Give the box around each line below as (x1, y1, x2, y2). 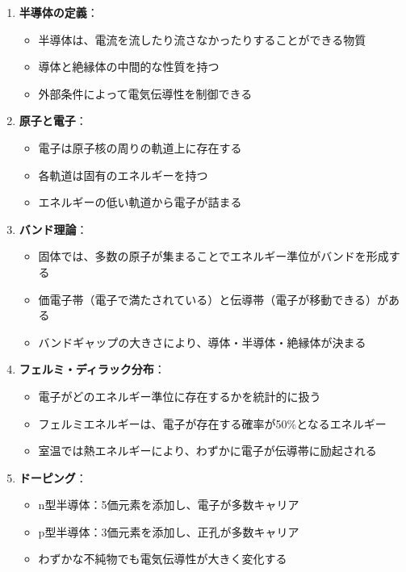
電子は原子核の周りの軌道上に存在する (38, 139, 242, 156)
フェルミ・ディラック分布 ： (19, 361, 165, 378)
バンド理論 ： (19, 220, 88, 237)
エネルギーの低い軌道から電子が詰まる (38, 194, 242, 211)
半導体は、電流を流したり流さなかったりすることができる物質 (38, 31, 366, 48)
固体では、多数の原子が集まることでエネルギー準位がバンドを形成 (38, 248, 389, 265)
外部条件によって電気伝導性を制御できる (38, 85, 253, 102)
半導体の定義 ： (19, 4, 98, 20)
